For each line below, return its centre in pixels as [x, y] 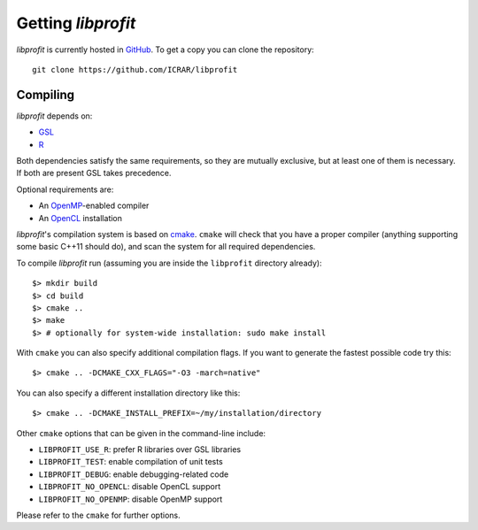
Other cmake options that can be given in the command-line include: [141, 433]
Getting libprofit [76, 23]
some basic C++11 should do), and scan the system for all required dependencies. [166, 247]
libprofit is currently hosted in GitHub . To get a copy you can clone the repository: [165, 50]
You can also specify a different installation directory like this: [128, 393]
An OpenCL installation [81, 218]
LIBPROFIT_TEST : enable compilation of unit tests [131, 462]
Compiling [46, 94]
